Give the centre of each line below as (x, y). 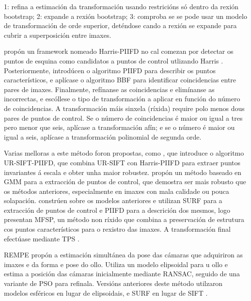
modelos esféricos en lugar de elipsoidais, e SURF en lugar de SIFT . (106, 293)
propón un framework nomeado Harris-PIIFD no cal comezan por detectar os (119, 51)
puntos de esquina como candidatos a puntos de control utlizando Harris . (114, 60)
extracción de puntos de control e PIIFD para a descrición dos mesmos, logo (117, 210)
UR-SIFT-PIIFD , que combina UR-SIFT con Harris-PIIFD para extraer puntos (122, 162)
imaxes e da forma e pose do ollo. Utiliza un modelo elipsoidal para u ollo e (116, 264)
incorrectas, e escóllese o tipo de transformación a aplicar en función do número (122, 99)
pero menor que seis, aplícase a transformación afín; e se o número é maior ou (119, 127)
